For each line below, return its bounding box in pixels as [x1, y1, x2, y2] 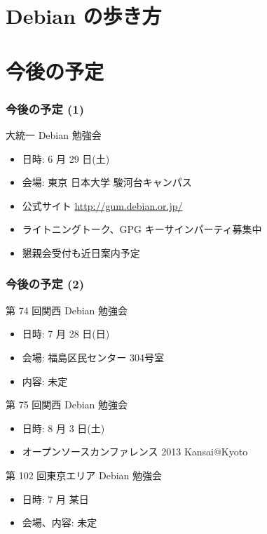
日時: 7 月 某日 [22, 491, 89, 506]
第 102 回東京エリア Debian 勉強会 [6, 467, 163, 482]
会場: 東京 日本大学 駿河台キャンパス [22, 175, 192, 189]
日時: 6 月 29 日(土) [22, 151, 110, 166]
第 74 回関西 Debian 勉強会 [6, 302, 128, 317]
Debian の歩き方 [6, 1, 162, 30]
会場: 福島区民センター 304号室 [22, 349, 165, 364]
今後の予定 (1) [6, 100, 85, 117]
